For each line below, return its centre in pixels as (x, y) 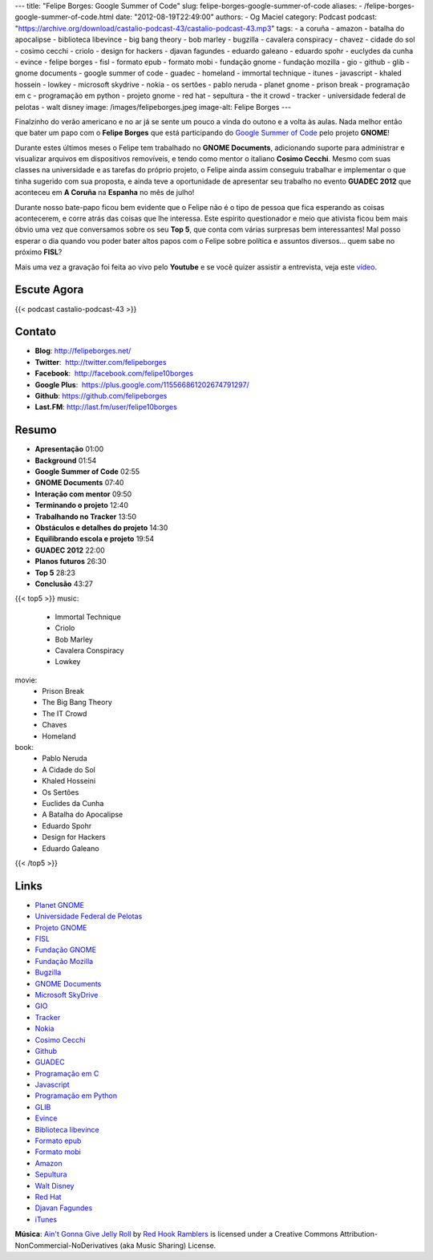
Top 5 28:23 (55, 573)
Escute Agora (49, 290)
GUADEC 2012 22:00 (70, 550)
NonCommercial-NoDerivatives (67, 1245)
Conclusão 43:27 (64, 583)
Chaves (55, 725)
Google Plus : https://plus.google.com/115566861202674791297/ (142, 384)
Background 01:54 (66, 460)
